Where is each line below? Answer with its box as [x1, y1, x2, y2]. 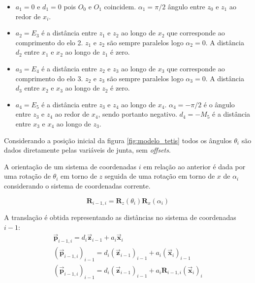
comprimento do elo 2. [15, 37, 83, 47]
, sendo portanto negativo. [98, 109, 177, 119]
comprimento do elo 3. [15, 73, 83, 83]
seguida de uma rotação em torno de [104, 171, 215, 181]
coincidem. [104, 1, 136, 11]
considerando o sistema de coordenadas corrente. [4, 180, 151, 190]
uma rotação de [4, 171, 51, 181]
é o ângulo [203, 99, 235, 109]
